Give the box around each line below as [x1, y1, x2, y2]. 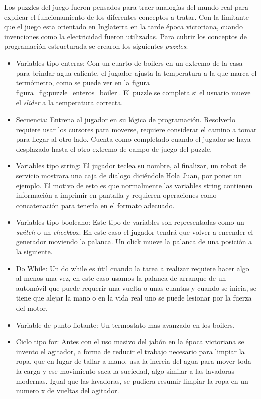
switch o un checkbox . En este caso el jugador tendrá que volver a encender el [16, 226, 253, 237]
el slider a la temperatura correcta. [16, 97, 123, 108]
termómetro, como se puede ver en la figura [16, 77, 150, 88]
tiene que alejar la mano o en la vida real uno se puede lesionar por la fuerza [16, 292, 252, 303]
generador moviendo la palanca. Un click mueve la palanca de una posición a [16, 236, 252, 247]
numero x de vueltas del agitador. [16, 385, 119, 396]
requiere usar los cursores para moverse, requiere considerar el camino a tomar [16, 124, 257, 134]
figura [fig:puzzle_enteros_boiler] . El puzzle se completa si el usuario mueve [16, 87, 251, 97]
